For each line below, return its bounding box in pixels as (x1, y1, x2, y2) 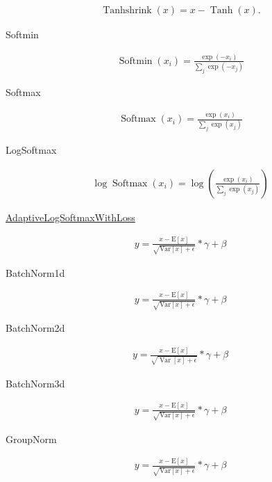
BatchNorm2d (6, 321, 65, 335)
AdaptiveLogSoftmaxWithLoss (6, 209, 135, 224)
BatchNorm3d (6, 376, 65, 390)
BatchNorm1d (6, 265, 65, 280)
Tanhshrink (103, 6, 152, 16)
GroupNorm (6, 431, 57, 446)
